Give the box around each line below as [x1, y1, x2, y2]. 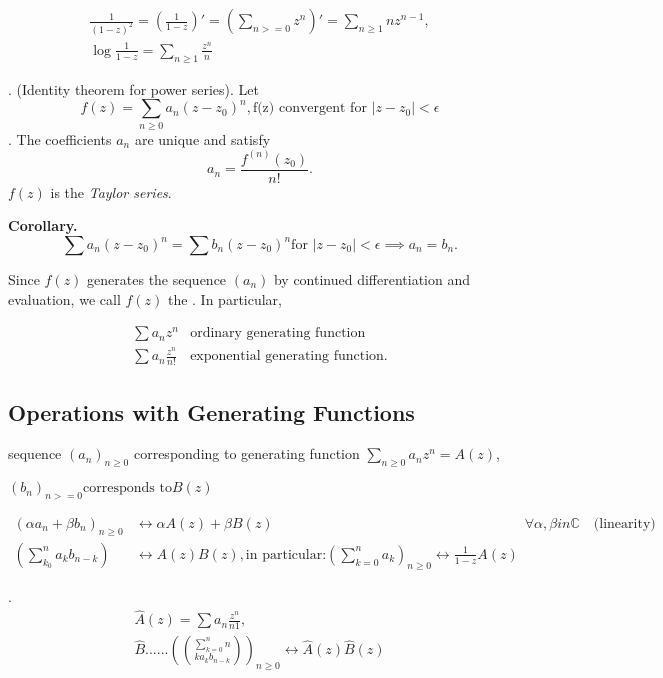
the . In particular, [167, 288, 283, 309]
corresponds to [83, 481, 172, 496]
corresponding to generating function [133, 443, 360, 464]
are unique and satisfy [134, 128, 271, 149]
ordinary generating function [190, 326, 366, 341]
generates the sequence [87, 269, 227, 289]
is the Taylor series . [50, 181, 172, 202]
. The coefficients [8, 128, 112, 149]
